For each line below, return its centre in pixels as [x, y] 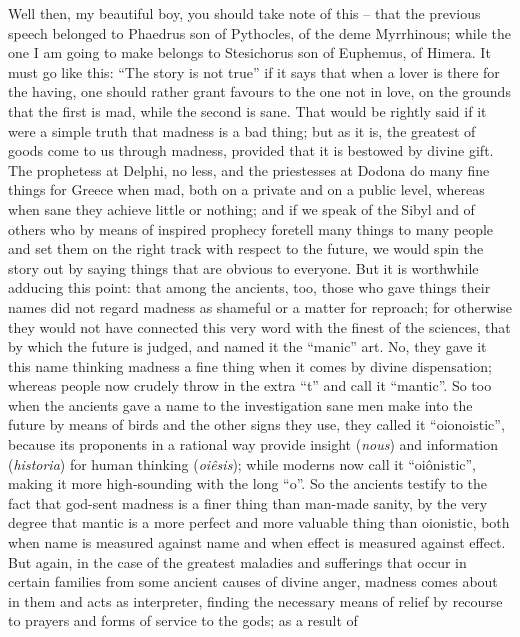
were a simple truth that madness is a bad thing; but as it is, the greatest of [242, 130]
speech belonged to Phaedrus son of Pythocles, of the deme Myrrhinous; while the [259, 32]
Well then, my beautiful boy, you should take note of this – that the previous [244, 13]
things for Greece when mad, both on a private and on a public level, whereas [246, 189]
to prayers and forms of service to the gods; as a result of [183, 620]
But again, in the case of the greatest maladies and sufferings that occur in [237, 561]
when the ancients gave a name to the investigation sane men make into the [240, 404]
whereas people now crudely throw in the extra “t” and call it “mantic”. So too [250, 385]
